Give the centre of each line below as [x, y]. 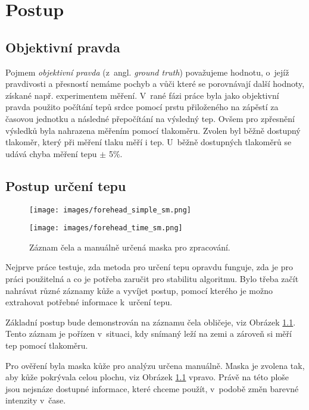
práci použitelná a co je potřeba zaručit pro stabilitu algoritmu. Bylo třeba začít [152, 279]
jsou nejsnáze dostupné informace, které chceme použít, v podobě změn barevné [152, 388]
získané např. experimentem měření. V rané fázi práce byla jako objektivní [142, 95]
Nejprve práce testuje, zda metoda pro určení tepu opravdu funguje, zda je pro [149, 267]
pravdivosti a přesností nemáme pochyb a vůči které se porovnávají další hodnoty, [155, 84]
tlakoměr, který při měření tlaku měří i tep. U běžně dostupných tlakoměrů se [149, 142]
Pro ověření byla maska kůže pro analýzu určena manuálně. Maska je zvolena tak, [155, 365]
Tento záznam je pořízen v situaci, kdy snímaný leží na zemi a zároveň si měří [149, 334]
